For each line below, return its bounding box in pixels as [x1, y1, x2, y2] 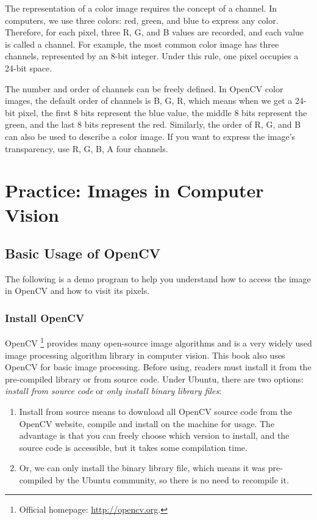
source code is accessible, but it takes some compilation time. [19, 441, 248, 453]
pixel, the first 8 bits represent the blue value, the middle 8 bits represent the [18, 106, 307, 119]
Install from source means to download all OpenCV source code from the [19, 405, 293, 417]
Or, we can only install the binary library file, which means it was [19, 461, 266, 474]
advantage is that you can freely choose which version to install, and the [19, 429, 290, 442]
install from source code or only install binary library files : [5, 384, 222, 397]
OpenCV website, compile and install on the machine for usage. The [19, 417, 275, 430]
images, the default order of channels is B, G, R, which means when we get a [5, 94, 293, 107]
